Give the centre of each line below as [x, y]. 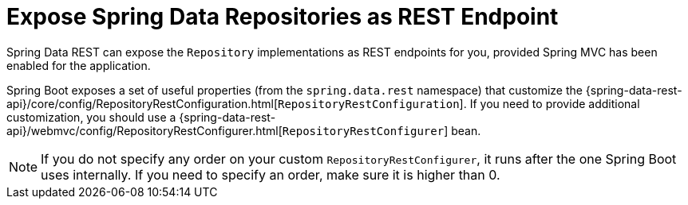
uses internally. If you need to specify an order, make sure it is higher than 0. [271, 174]
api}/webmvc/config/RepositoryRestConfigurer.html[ [144, 130]
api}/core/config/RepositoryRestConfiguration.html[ [142, 103]
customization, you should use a [91, 117]
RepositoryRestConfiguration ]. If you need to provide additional [459, 103]
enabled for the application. [79, 65]
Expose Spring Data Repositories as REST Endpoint [283, 17]
